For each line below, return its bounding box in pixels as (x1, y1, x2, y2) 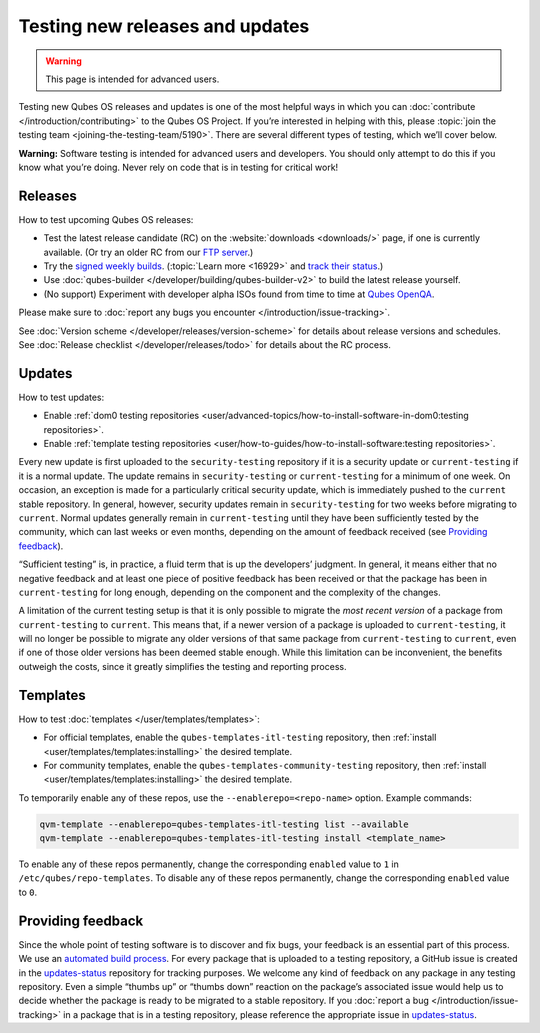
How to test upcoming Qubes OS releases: (18, 213, 194, 225)
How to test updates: (18, 391, 105, 403)
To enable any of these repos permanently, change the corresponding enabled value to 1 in (18, 858, 399, 870)
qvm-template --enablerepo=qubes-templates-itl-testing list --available (39, 818, 409, 830)
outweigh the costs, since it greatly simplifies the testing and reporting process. (18, 660, 347, 672)
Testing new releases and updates (18, 15, 310, 37)
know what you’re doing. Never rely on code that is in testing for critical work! (18, 161, 339, 173)
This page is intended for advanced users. (45, 73, 220, 85)
